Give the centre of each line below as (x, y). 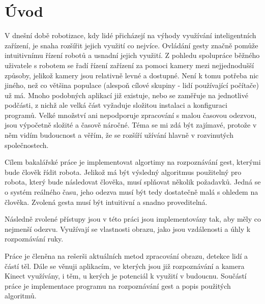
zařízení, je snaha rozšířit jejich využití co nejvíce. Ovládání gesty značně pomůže (131, 45)
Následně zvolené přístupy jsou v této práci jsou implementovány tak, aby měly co (133, 219)
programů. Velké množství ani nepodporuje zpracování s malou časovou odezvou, (131, 115)
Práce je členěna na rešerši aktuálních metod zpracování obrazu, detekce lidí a (126, 256)
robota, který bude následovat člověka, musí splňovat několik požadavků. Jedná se (133, 182)
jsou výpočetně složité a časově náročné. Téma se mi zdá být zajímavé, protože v (131, 125)
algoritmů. (21, 296)
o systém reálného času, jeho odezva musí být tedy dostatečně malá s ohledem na (131, 192)
